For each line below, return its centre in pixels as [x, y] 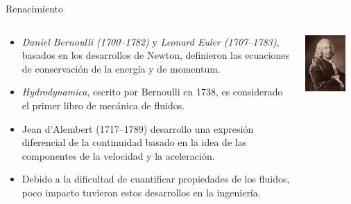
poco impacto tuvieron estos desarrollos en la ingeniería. [141, 192]
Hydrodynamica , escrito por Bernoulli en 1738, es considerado [152, 92]
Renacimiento [35, 8]
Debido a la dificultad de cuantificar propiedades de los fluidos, [156, 179]
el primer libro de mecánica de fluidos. [103, 105]
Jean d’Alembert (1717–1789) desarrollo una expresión [138, 128]
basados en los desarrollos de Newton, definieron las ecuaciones [156, 55]
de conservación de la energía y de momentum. [121, 68]
